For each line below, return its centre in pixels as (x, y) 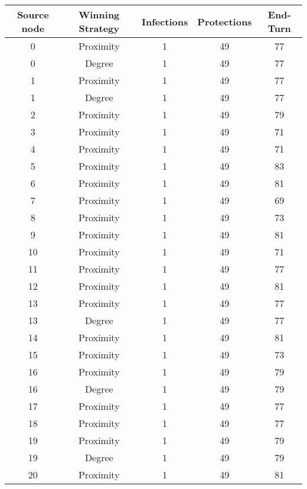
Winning (99, 14)
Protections (225, 21)
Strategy (99, 28)
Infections (165, 21)
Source (33, 14)
